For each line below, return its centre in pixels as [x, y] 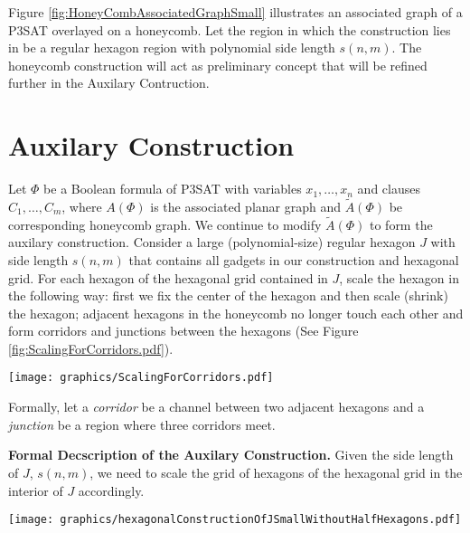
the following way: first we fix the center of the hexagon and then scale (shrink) [228, 295]
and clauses [389, 189]
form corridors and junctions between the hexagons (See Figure [183, 331]
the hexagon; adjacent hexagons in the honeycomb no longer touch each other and [236, 313]
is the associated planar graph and [246, 206]
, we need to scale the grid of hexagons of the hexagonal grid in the [276, 472]
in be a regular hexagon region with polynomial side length [172, 48]
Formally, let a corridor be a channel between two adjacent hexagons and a [216, 407]
